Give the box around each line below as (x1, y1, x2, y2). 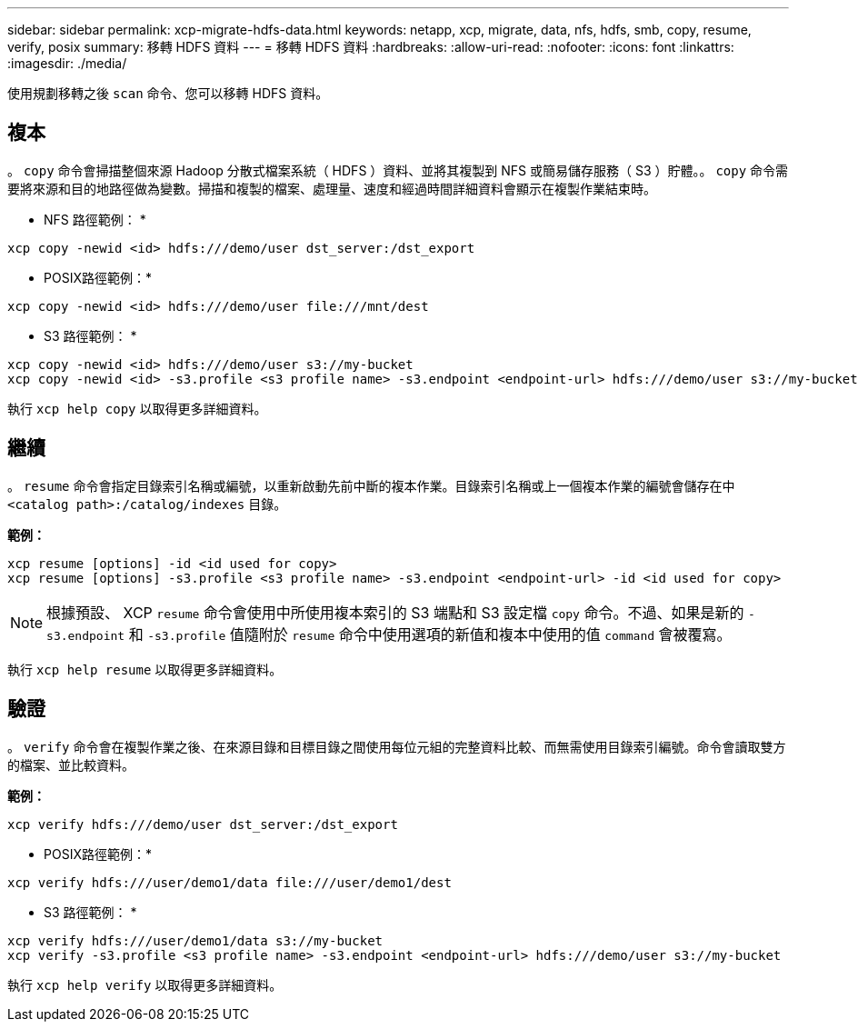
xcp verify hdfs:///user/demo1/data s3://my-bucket (7, 933, 384, 948)
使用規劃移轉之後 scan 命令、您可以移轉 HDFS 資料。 (7, 85, 329, 101)
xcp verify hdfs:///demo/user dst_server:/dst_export (7, 816, 398, 832)
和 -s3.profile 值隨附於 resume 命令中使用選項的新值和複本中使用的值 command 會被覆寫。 (128, 624, 732, 644)
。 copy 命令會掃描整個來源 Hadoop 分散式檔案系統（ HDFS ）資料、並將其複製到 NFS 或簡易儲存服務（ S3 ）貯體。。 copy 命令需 (7, 162, 789, 178)
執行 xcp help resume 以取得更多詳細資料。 (7, 661, 283, 677)
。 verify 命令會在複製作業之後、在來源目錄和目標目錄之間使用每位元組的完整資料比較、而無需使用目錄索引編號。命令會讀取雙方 (7, 738, 786, 754)
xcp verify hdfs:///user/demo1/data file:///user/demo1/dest (7, 874, 452, 890)
